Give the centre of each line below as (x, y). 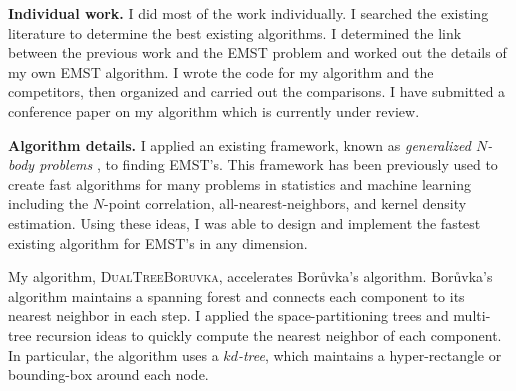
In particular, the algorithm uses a (113, 354)
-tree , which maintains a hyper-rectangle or (369, 354)
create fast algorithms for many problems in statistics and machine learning (240, 183)
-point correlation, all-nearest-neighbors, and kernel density (285, 203)
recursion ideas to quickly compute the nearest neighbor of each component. (269, 334)
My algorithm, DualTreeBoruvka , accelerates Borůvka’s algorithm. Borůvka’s (250, 276)
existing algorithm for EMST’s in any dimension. (158, 242)
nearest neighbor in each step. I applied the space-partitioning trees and (228, 315)
